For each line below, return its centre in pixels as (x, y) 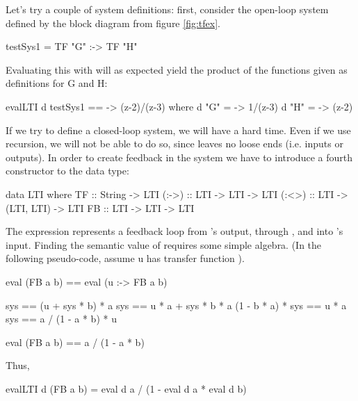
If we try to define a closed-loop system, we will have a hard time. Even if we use (178, 130)
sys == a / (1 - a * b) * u (61, 319)
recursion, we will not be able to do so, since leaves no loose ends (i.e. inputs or (174, 144)
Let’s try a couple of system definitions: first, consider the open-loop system (167, 9)
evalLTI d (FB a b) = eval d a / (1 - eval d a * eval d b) (126, 388)
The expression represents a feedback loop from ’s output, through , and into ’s (174, 231)
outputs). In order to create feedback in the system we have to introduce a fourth (179, 157)
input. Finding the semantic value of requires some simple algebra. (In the (164, 244)
